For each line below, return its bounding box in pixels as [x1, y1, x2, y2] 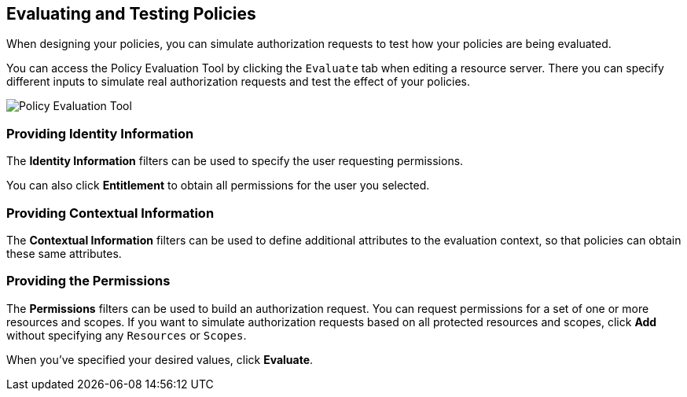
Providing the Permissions [6, 273, 171, 289]
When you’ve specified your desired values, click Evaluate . [6, 352, 314, 366]
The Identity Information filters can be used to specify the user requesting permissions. [6, 154, 464, 168]
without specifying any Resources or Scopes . [6, 328, 247, 342]
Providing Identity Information [6, 125, 194, 142]
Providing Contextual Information [6, 204, 215, 221]
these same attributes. [6, 246, 122, 260]
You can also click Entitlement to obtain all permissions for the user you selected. [6, 178, 430, 193]
